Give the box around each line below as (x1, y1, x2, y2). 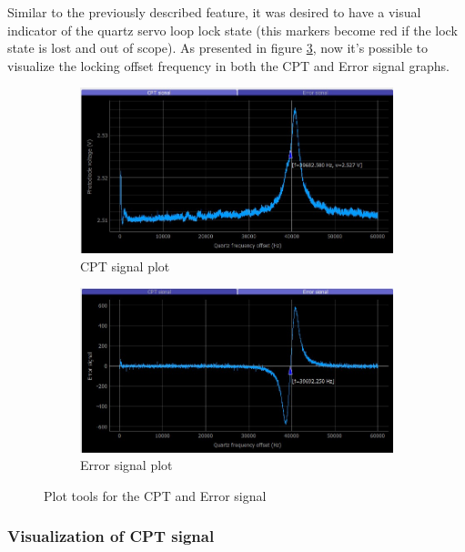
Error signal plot (80, 455, 173, 475)
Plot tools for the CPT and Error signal (44, 486, 267, 505)
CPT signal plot (80, 256, 170, 275)
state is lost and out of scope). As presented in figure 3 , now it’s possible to (7, 38, 428, 57)
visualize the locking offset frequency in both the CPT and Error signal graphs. (7, 56, 450, 75)
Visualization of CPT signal (7, 525, 215, 547)
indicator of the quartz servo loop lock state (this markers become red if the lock (7, 20, 458, 39)
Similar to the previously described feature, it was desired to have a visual (7, 3, 421, 21)
